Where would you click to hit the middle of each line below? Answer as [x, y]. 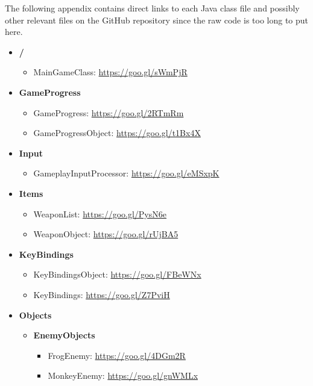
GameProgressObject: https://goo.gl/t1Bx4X [117, 133]
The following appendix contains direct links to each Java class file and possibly [152, 8]
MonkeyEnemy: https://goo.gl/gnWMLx [123, 375]
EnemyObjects [64, 335]
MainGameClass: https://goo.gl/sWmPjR [110, 72]
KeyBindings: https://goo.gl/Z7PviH [102, 294]
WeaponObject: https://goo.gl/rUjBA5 [106, 234]
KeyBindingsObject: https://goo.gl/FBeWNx [117, 274]
